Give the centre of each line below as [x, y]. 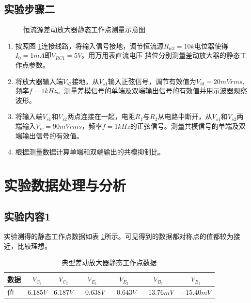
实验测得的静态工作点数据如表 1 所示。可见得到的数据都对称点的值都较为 [119, 236]
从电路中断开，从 [185, 116]
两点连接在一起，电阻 [101, 116]
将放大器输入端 [39, 81]
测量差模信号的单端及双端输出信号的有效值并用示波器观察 [155, 91]
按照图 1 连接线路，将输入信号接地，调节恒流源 [89, 45]
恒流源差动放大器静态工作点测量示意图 [84, 29]
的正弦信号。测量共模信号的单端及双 [188, 126]
